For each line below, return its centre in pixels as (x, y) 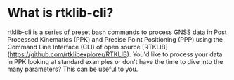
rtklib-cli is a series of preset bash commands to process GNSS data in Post (117, 32)
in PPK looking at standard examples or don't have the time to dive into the (115, 61)
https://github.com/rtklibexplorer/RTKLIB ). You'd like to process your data (116, 54)
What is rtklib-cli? (60, 13)
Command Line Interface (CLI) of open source (74, 47)
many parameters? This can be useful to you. (73, 69)
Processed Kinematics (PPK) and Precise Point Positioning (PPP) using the (115, 39)
